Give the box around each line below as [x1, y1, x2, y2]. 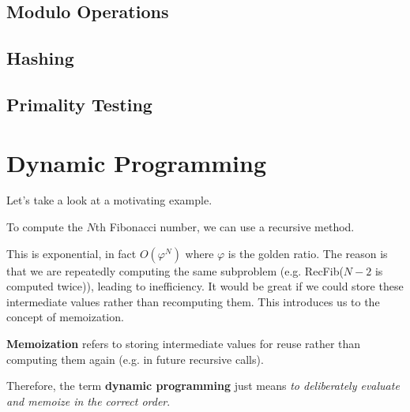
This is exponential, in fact [6, 245, 137, 261]
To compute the [6, 219, 83, 235]
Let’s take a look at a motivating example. [6, 192, 213, 208]
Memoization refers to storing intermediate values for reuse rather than [6, 335, 361, 352]
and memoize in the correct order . [6, 392, 171, 409]
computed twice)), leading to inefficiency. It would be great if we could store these [6, 278, 404, 294]
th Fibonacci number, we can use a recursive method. [95, 219, 355, 235]
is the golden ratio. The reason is [228, 245, 388, 261]
